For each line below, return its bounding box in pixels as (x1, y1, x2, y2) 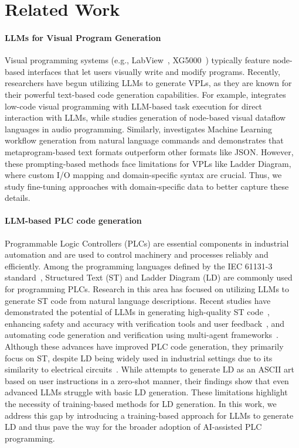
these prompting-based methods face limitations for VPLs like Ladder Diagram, (5, 157, 291, 169)
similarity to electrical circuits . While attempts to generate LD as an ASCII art (5, 363, 294, 375)
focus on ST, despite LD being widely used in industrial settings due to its (5, 351, 273, 364)
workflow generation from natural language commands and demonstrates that (5, 134, 284, 146)
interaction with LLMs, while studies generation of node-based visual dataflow (5, 111, 286, 124)
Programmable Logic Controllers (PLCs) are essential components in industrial (5, 237, 289, 249)
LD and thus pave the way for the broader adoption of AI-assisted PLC (5, 420, 262, 433)
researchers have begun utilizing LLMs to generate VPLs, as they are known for (5, 77, 292, 89)
